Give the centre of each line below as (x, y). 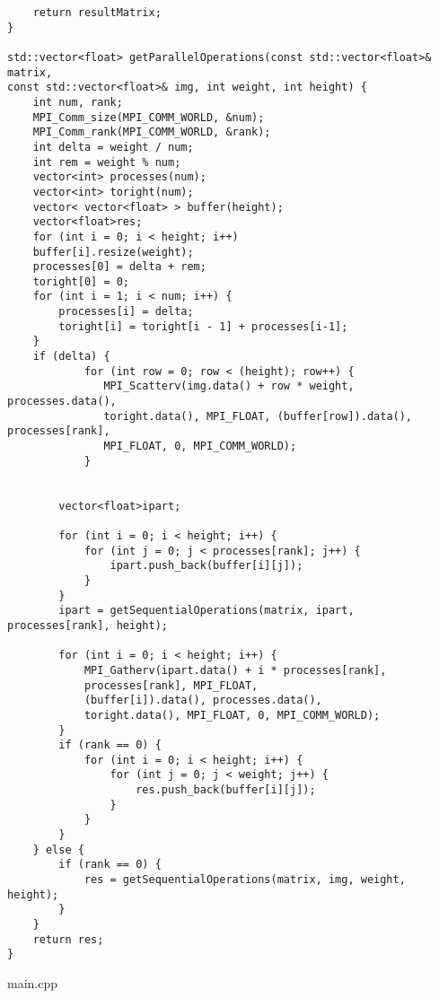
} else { (58, 849)
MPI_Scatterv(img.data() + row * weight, (229, 386)
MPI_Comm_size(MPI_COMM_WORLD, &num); (149, 117)
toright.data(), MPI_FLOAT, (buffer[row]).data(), (258, 416)
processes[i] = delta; (126, 312)
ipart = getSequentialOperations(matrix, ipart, (206, 611)
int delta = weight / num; (113, 147)
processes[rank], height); (88, 625)
